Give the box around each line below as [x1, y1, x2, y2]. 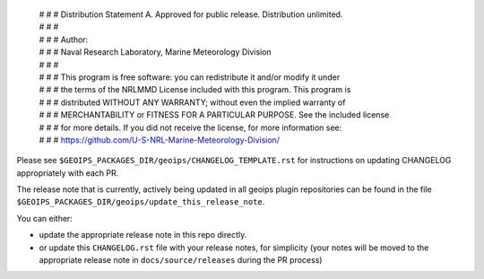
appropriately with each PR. [16, 167, 119, 179]
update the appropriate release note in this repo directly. [39, 230, 247, 240]
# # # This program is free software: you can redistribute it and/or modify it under [39, 72, 341, 83]
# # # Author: [39, 34, 89, 45]
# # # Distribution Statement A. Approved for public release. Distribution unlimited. [39, 9, 343, 20]
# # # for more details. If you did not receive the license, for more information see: [39, 122, 342, 133]
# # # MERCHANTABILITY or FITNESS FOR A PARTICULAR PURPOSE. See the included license [39, 109, 390, 120]
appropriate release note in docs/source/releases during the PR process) [39, 255, 323, 266]
